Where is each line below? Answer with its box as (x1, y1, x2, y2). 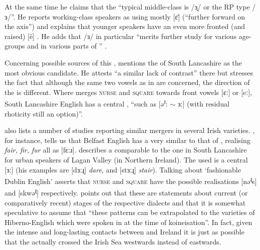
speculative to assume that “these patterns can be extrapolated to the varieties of (5, 207, 255, 217)
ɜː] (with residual (177, 98, 229, 108)
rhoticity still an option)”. (5, 108, 83, 118)
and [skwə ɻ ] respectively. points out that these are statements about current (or (5, 186, 248, 198)
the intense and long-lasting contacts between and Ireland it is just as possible (5, 226, 244, 237)
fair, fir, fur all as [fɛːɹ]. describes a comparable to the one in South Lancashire (5, 144, 247, 155)
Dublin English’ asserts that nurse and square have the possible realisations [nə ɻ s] (5, 174, 257, 186)
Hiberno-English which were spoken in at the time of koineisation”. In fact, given (5, 216, 252, 227)
